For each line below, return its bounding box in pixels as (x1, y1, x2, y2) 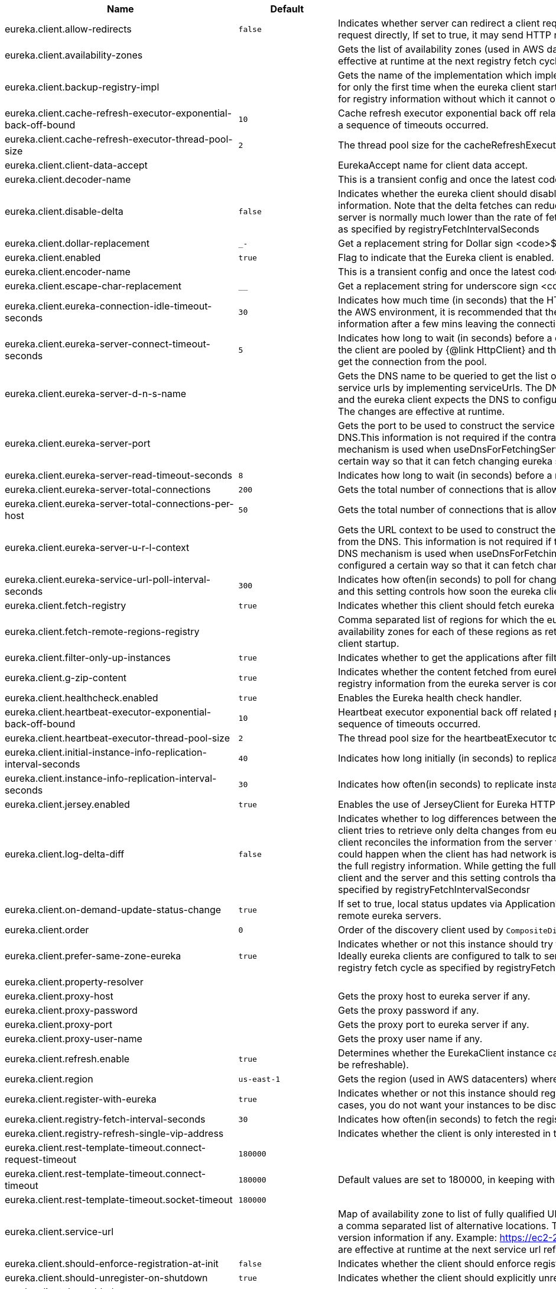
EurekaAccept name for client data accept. (337, 159, 528, 171)
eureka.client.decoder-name (5, 173, 131, 185)
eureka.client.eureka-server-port (5, 437, 151, 449)
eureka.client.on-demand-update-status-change (5, 904, 222, 916)
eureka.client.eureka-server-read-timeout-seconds (5, 469, 232, 481)
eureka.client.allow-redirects (5, 23, 132, 35)
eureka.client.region (5, 1073, 93, 1085)
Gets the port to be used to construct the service (337, 420, 555, 431)
